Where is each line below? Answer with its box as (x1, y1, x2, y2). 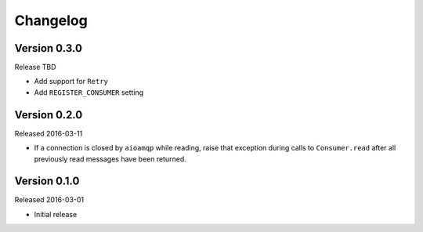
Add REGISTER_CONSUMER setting (34, 87, 144, 97)
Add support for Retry (34, 77, 109, 86)
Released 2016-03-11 (14, 129, 83, 138)
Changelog (14, 12, 88, 29)
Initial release (34, 209, 78, 219)
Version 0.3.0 (14, 42, 82, 55)
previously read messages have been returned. (34, 154, 187, 164)
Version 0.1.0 (14, 175, 80, 188)
